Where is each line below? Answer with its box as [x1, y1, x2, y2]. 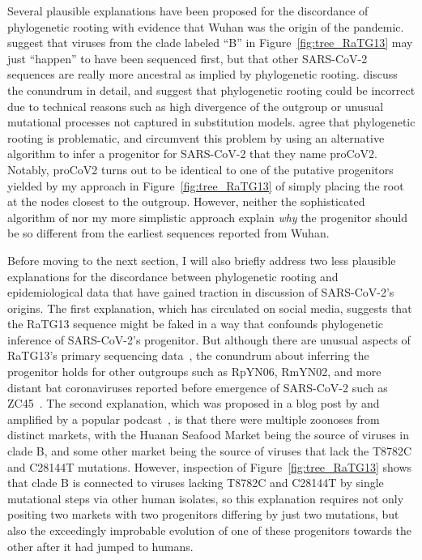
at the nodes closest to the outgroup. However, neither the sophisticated [7, 193, 365, 210]
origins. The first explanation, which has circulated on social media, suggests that [7, 299, 412, 316]
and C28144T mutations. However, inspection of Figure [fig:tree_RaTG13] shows [7, 458, 412, 475]
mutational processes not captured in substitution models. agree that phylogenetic [7, 113, 416, 130]
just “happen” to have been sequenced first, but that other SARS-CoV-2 [7, 49, 368, 66]
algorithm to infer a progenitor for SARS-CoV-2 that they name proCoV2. [7, 145, 378, 162]
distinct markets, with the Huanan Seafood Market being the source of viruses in [7, 426, 410, 443]
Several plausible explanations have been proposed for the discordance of [7, 2, 369, 19]
